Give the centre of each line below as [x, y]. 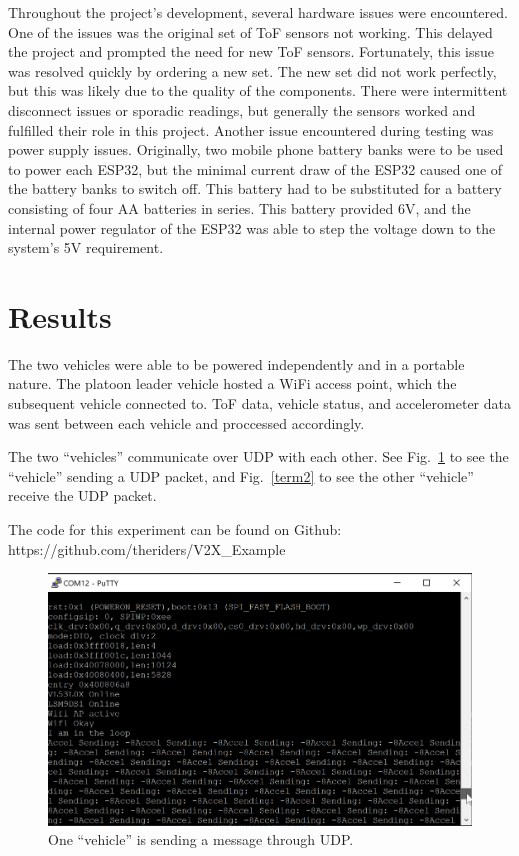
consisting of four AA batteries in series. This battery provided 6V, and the [239, 207]
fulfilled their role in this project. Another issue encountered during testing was [251, 129]
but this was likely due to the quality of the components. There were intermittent [258, 90]
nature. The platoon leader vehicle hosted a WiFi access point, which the [232, 383]
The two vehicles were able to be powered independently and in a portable [236, 363]
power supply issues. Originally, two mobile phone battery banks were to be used [256, 149]
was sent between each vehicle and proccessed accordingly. [186, 422]
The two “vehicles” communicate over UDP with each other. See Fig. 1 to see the [258, 456]
